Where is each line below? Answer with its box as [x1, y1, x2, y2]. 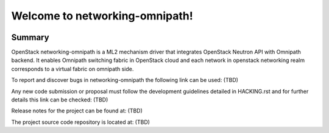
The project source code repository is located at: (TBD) [11, 118, 150, 126]
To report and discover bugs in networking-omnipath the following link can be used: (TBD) [11, 77, 239, 84]
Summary [11, 32, 49, 43]
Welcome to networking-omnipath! [11, 9, 193, 22]
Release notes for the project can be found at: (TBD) [11, 107, 143, 115]
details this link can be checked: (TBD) [11, 96, 108, 103]
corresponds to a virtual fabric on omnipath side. [11, 65, 134, 72]
